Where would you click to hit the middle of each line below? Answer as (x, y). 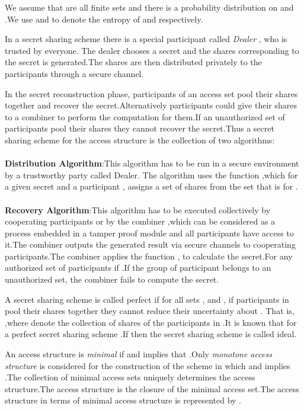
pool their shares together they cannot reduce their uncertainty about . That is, (150, 311)
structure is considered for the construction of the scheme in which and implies (148, 365)
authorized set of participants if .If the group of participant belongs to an (138, 268)
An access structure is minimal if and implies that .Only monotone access (138, 354)
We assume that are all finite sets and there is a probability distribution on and (149, 7)
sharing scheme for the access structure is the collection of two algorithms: (140, 140)
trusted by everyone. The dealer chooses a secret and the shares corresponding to (152, 50)
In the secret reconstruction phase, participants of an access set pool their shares (151, 93)
